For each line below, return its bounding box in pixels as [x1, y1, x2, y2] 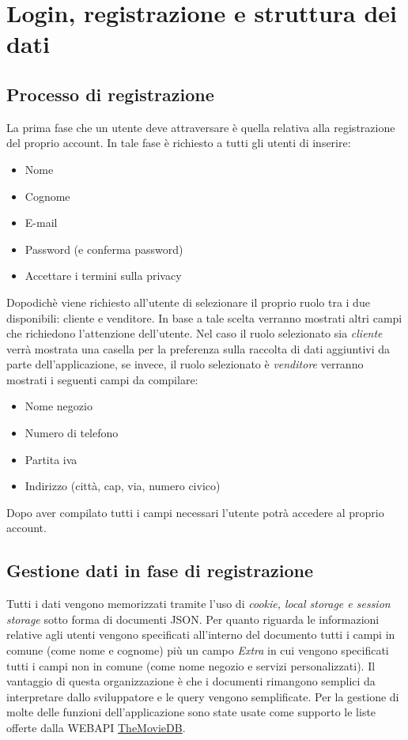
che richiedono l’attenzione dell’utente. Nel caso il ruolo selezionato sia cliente [6, 325, 383, 342]
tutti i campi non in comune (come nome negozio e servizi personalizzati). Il [6, 657, 376, 674]
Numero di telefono [25, 425, 119, 441]
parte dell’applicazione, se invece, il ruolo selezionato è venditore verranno [6, 356, 364, 372]
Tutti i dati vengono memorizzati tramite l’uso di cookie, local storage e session [6, 595, 391, 612]
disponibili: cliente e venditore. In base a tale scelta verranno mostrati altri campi [6, 309, 402, 326]
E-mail [25, 214, 58, 231]
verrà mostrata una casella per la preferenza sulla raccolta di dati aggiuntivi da [6, 340, 391, 357]
